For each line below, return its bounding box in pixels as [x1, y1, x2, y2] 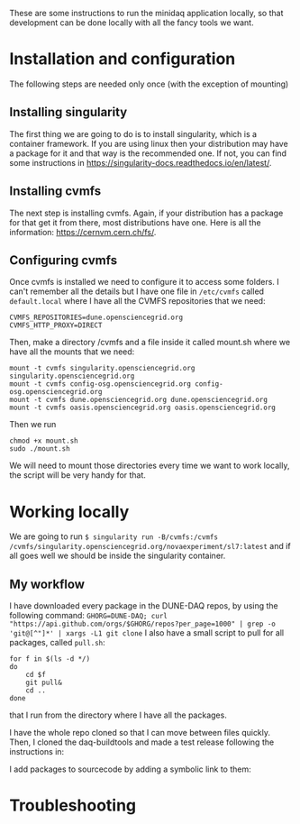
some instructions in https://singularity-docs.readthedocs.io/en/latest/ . [9, 157, 272, 168]
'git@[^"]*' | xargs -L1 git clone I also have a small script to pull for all [9, 627, 285, 638]
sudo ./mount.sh [9, 444, 70, 453]
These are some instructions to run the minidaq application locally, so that [9, 8, 284, 18]
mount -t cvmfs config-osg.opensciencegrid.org [9, 380, 192, 389]
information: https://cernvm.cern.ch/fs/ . [9, 226, 157, 237]
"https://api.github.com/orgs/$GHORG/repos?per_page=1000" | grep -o [9, 619, 277, 629]
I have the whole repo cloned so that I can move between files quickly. [9, 728, 271, 738]
